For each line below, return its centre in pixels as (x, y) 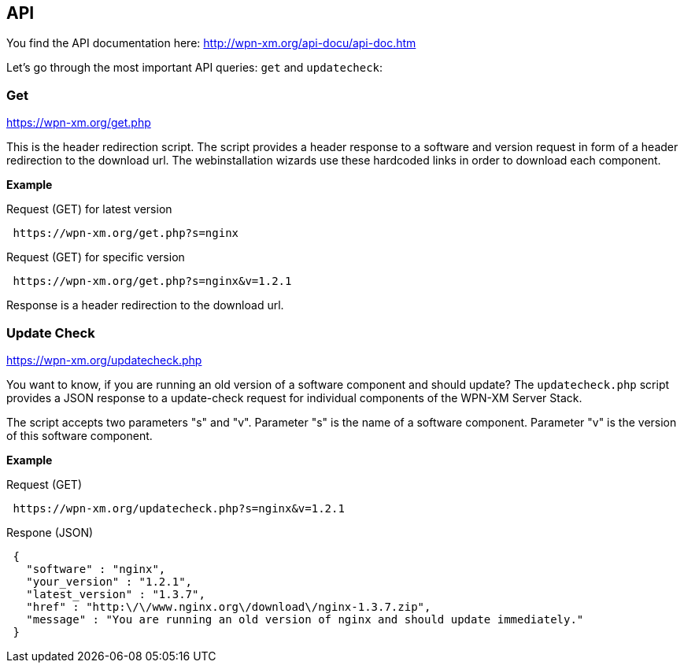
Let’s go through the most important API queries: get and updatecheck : (195, 68)
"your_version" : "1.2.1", (109, 581)
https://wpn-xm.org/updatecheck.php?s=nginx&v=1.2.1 (179, 508)
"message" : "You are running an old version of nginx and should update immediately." (305, 619)
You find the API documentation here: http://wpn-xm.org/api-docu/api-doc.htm (211, 43)
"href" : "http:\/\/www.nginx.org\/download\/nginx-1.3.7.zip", (229, 606)
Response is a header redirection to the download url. (145, 305)
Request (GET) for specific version (96, 257)
